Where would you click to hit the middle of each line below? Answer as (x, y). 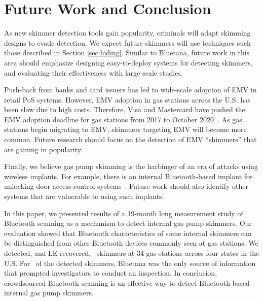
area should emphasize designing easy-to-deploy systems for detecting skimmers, (128, 62)
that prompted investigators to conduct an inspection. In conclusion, (111, 273)
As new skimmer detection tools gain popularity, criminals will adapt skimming (127, 33)
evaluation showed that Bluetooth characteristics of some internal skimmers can (128, 233)
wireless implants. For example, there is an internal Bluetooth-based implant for (128, 176)
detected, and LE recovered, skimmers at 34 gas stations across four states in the (132, 253)
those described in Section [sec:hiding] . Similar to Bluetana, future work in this (127, 53)
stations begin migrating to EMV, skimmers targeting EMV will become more (125, 129)
